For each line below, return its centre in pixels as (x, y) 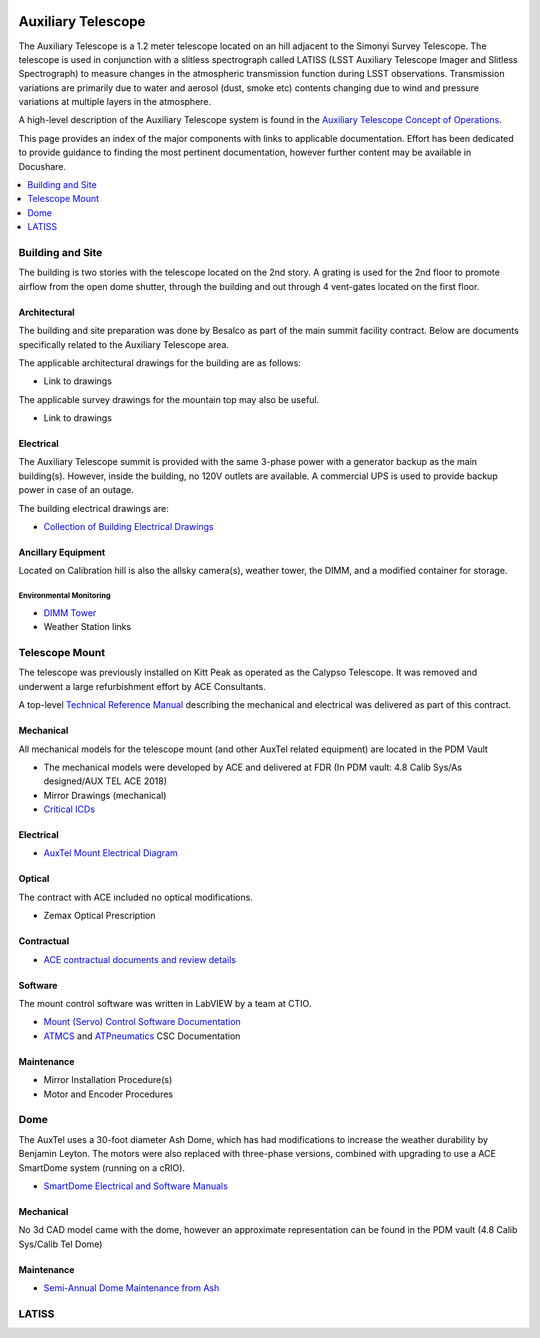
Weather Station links (87, 627)
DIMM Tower (70, 612)
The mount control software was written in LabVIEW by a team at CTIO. (165, 1004)
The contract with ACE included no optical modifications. (136, 897)
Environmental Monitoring (64, 596)
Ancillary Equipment (62, 552)
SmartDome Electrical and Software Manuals (136, 1186)
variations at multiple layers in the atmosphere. (115, 102)
